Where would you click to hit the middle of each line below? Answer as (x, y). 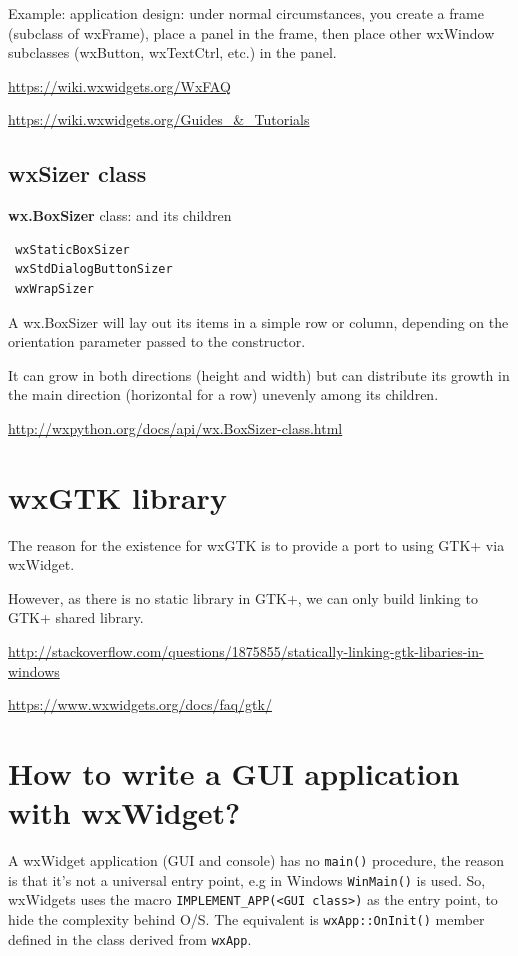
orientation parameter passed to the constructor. (157, 341)
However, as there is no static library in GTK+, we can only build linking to (243, 597)
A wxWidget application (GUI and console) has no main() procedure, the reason (256, 860)
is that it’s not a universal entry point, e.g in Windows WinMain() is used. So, (247, 879)
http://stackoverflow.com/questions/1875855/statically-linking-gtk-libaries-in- (246, 651)
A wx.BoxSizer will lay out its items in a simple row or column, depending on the (258, 321)
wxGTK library (117, 496)
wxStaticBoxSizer (72, 249)
